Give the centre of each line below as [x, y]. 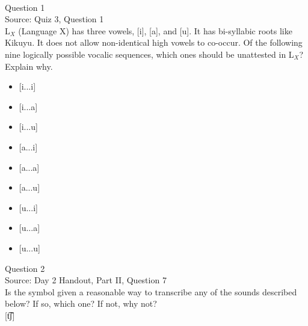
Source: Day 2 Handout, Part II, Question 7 [86, 280]
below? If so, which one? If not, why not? [81, 303]
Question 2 [25, 268]
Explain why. [29, 66]
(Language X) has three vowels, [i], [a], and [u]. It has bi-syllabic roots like [155, 30]
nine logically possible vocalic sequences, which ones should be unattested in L [149, 54]
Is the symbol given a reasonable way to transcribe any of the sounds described [151, 291]
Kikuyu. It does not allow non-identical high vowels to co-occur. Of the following [154, 42]
